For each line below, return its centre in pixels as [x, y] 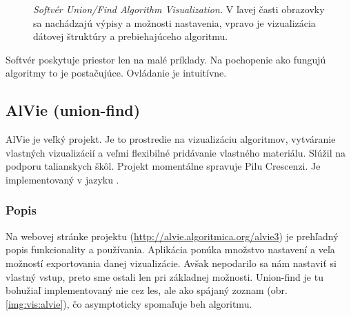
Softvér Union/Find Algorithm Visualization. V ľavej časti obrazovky [179, 9]
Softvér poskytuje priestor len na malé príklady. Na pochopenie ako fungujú [166, 59]
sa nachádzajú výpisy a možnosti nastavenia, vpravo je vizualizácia [174, 22]
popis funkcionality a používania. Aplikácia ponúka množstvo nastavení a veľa [170, 249]
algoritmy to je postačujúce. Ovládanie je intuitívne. [116, 73]
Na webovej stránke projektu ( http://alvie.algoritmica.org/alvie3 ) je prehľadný [172, 236]
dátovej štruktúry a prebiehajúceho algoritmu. [131, 36]
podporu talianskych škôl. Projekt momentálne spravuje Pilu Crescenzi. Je [163, 166]
